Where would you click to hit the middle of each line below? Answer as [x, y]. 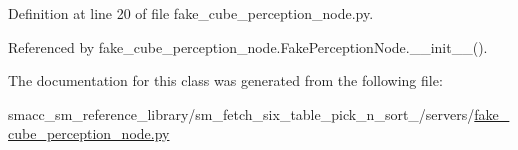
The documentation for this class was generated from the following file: [225, 80]
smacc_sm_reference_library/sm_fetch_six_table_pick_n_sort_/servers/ [241, 113]
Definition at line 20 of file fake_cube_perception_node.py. [191, 13]
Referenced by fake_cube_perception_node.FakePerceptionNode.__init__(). [248, 46]
